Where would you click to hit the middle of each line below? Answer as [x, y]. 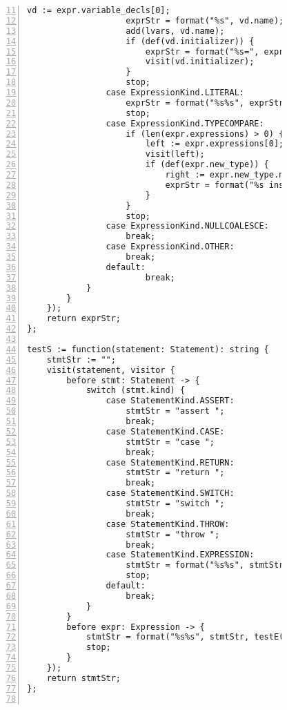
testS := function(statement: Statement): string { [148, 349]
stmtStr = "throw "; [173, 534]
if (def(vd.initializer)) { [190, 41]
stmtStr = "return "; [175, 473]
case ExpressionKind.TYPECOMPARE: [185, 123]
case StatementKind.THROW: [168, 524]
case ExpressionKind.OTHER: [170, 247]
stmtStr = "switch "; [175, 503]
